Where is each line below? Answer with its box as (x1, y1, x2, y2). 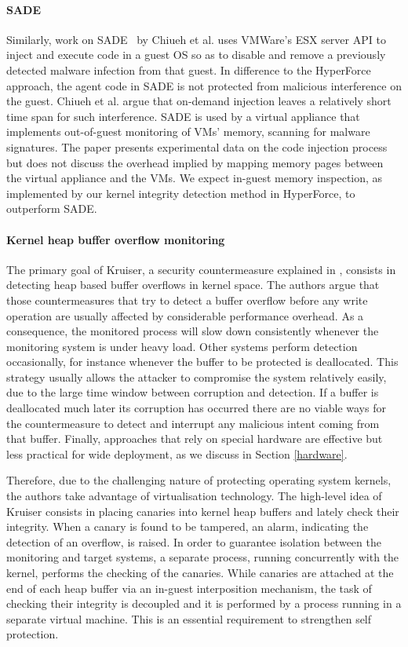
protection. (6, 626, 59, 642)
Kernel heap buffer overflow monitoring (6, 231, 225, 247)
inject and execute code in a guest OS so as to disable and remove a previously (6, 46, 386, 63)
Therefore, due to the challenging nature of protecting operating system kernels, (6, 472, 392, 488)
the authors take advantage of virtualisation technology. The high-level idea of (6, 488, 382, 504)
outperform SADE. (6, 200, 97, 217)
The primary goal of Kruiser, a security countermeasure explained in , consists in (6, 261, 396, 277)
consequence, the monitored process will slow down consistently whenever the (6, 323, 379, 339)
